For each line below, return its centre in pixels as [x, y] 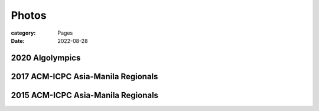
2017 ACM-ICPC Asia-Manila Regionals [84, 76]
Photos [29, 15]
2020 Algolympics [46, 58]
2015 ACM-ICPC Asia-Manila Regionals [85, 95]
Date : [18, 41]
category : [23, 33]
